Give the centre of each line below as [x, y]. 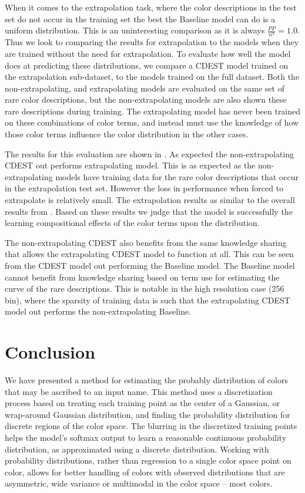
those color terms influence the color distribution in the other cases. [127, 134]
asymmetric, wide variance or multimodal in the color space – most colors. [139, 483]
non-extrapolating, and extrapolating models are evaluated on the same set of [145, 88]
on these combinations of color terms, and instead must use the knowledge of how [152, 122]
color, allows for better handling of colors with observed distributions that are [145, 472]
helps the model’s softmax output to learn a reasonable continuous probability [146, 438]
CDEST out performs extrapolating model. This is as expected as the [130, 165]
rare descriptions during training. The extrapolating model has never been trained [153, 111]
